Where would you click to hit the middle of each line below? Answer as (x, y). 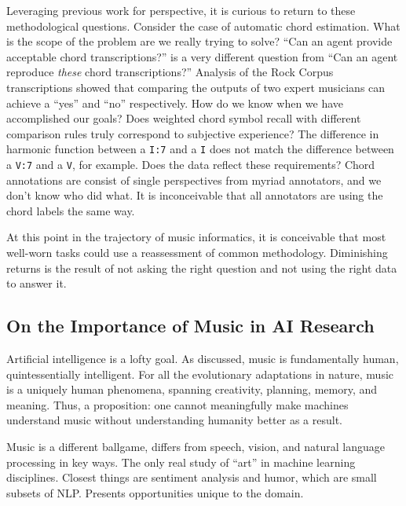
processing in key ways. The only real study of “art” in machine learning (181, 462)
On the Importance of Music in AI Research (190, 326)
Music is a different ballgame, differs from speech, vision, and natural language (196, 446)
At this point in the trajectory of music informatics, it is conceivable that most (196, 237)
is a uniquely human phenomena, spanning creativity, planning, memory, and (192, 389)
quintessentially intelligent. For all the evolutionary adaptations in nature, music (200, 374)
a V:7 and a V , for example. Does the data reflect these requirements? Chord (191, 164)
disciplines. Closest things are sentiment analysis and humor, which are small (192, 477)
